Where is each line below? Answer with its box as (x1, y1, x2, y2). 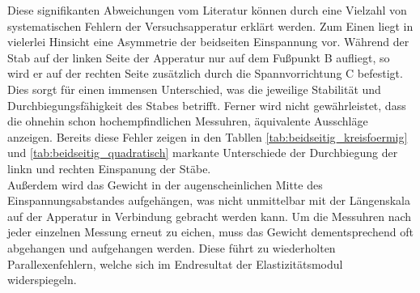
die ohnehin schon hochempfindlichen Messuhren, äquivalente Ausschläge (7, 113, 368, 130)
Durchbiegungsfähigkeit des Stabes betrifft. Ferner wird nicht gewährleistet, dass (7, 96, 406, 113)
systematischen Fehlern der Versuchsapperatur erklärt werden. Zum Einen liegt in (7, 17, 414, 34)
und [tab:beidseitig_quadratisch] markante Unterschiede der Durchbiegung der (7, 144, 398, 161)
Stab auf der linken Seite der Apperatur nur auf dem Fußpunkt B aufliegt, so (7, 49, 390, 66)
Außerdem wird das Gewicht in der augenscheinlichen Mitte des (7, 176, 323, 193)
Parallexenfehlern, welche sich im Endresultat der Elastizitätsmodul (7, 255, 343, 272)
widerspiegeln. (7, 271, 77, 288)
